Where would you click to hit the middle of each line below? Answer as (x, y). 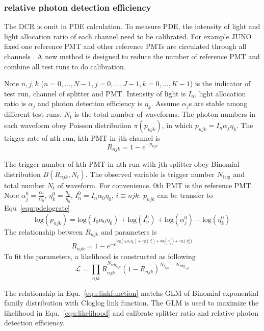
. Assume (165, 103)
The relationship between (44, 231)
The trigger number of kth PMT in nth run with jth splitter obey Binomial (122, 164)
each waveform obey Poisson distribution (68, 125)
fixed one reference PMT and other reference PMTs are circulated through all (125, 46)
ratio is (15, 103)
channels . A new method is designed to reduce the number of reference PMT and (132, 56)
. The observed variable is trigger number (150, 174)
